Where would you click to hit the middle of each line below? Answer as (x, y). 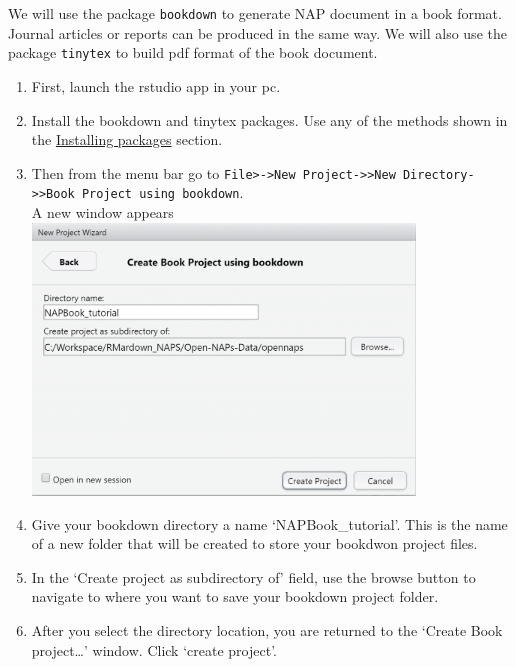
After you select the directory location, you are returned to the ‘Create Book (267, 629)
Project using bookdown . (162, 192)
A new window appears (102, 212)
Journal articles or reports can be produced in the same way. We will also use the (257, 32)
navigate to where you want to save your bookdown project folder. (235, 596)
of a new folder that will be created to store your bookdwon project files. (254, 543)
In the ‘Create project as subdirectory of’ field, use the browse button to (253, 576)
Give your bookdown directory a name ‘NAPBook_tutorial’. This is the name (269, 523)
